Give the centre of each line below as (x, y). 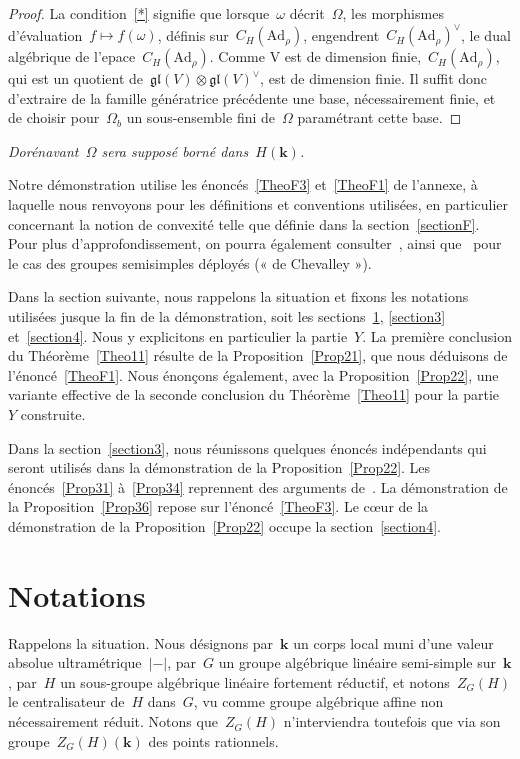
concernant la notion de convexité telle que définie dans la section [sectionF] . (244, 223)
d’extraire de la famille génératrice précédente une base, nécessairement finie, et (252, 97)
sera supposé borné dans (175, 150)
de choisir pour (54, 117)
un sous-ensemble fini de (201, 117)
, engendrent (341, 34)
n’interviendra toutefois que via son (392, 721)
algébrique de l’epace (72, 56)
